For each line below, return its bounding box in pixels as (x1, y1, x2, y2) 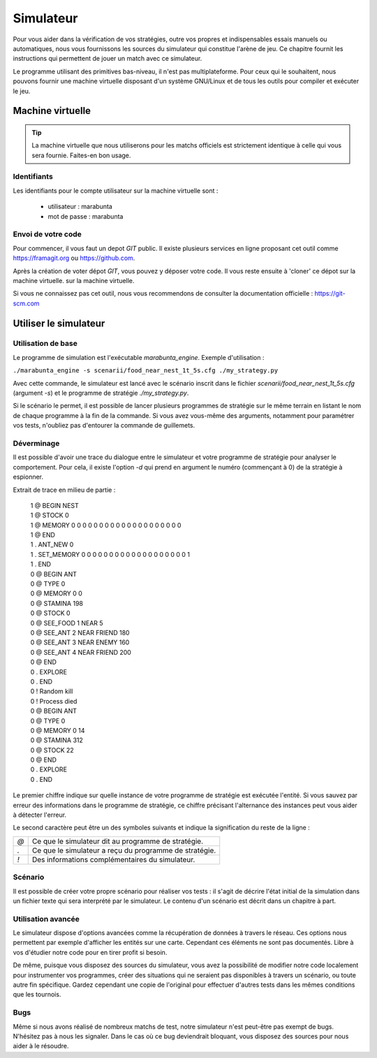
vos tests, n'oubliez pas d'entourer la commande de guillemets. (13, 421, 195, 430)
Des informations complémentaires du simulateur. (31, 855, 195, 864)
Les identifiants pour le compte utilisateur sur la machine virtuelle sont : (13, 186, 219, 195)
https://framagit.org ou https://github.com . (13, 254, 135, 262)
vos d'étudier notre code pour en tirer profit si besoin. (13, 948, 168, 957)
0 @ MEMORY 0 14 (30, 726, 85, 734)
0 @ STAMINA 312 (30, 736, 84, 744)
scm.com (13, 299, 40, 307)
